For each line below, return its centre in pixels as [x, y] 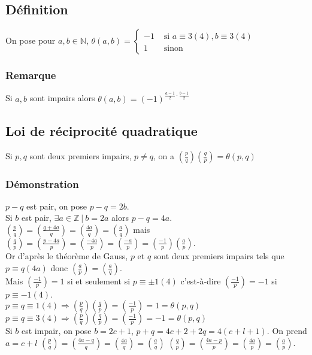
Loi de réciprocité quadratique [102, 130]
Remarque [31, 75]
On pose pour [31, 40]
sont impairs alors [62, 98]
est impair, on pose [57, 331]
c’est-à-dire [201, 280]
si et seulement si [99, 280]
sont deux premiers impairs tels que [219, 255]
